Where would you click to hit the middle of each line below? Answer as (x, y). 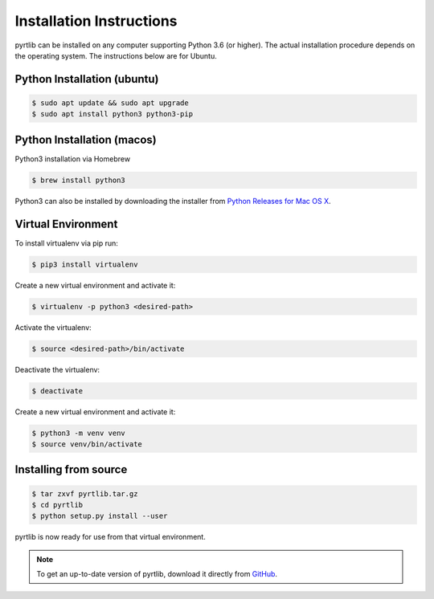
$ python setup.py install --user (100, 516)
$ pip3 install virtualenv (85, 264)
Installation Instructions (96, 21)
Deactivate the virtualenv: (57, 369)
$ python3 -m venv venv (79, 433)
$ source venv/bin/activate (87, 444)
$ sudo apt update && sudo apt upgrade (110, 103)
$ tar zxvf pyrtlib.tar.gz (85, 493)
